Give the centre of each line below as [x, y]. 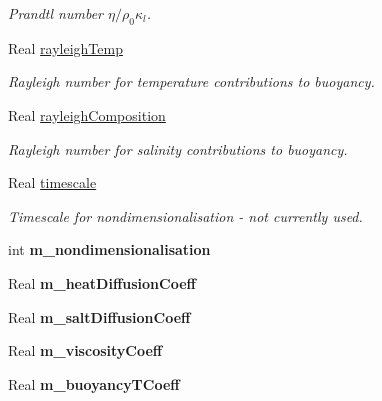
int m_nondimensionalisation [109, 249]
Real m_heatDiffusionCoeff [102, 282]
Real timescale [52, 182]
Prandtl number [56, 13]
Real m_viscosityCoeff [85, 350]
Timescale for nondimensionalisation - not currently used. [185, 215]
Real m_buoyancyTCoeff [94, 383]
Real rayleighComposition [87, 114]
